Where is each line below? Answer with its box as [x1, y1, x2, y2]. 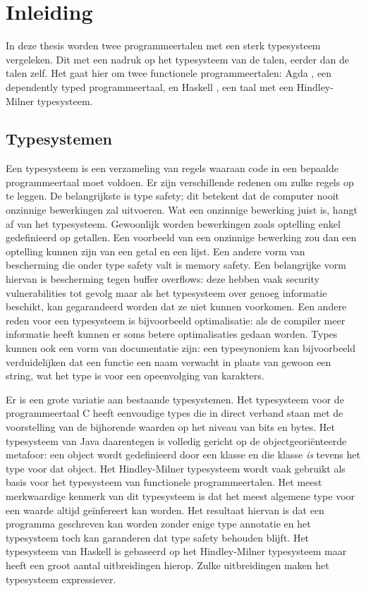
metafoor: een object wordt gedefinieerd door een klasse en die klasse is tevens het [6, 447, 360, 462]
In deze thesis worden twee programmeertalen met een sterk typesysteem [6, 38, 321, 53]
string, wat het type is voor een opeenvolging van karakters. [6, 368, 264, 383]
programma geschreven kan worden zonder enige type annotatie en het [6, 516, 311, 531]
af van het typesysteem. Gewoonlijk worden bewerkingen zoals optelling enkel [6, 216, 341, 231]
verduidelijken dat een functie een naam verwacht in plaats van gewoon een [6, 354, 331, 369]
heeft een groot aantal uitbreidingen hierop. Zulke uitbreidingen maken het [6, 557, 329, 572]
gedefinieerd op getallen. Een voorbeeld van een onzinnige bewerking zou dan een [6, 230, 357, 245]
